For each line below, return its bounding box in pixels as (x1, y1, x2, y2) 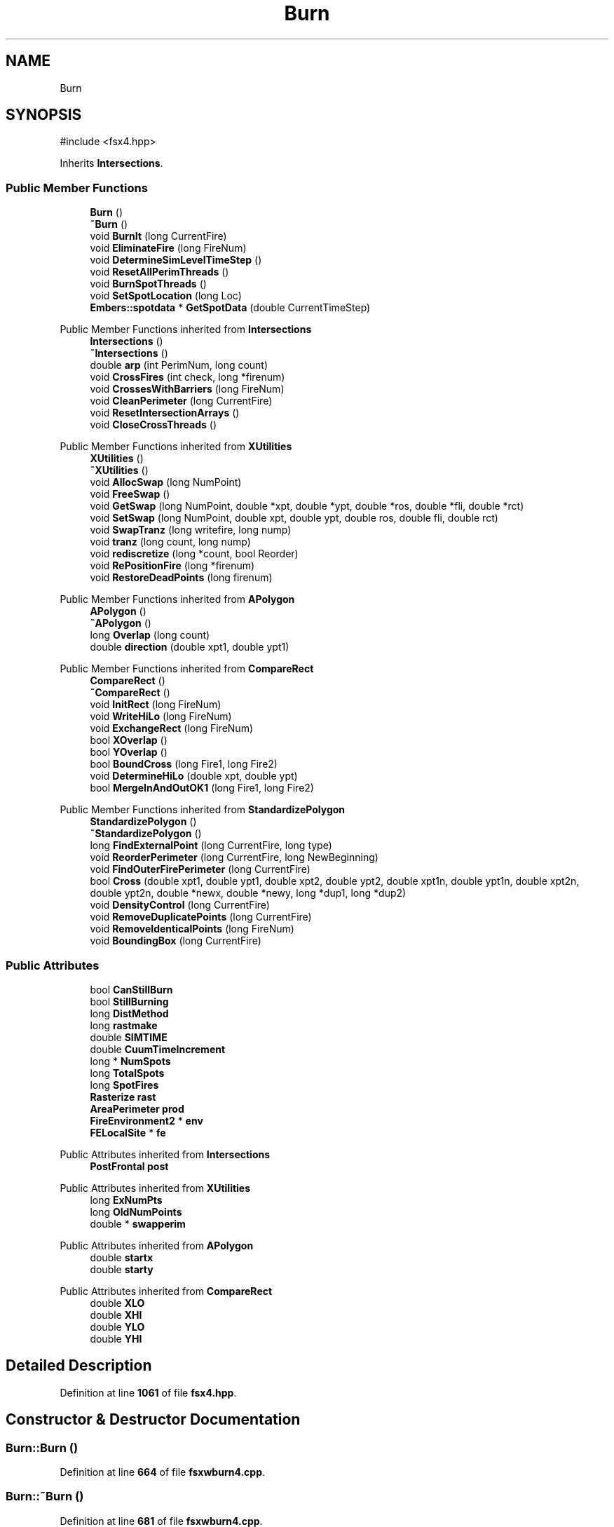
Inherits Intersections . (60, 157, 163, 170)
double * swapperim (90, 1217, 186, 1230)
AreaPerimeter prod (90, 1102, 184, 1115)
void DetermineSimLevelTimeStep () (90, 254, 262, 266)
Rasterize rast (90, 1090, 156, 1103)
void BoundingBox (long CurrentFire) (90, 935, 261, 947)
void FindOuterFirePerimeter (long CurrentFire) (90, 863, 311, 876)
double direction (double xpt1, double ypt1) (90, 641, 289, 653)
